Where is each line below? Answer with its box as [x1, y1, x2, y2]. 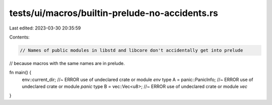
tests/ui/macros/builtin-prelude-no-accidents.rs [9, 7, 219, 18]
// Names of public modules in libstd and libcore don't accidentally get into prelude [20, 47, 243, 53]
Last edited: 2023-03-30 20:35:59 [9, 25, 81, 31]
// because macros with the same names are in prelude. [9, 60, 125, 66]
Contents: [9, 34, 30, 40]
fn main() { [9, 69, 32, 75]
